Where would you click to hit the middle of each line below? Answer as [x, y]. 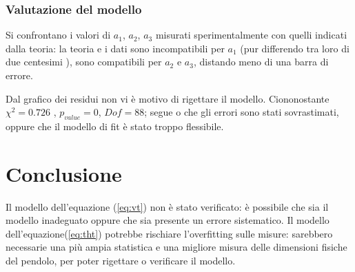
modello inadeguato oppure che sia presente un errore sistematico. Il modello [168, 220]
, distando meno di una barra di [261, 62]
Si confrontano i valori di [58, 35]
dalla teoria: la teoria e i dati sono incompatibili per [115, 48]
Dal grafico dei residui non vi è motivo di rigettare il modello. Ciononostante [168, 98]
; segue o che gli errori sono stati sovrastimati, [242, 112]
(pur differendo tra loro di [295, 48]
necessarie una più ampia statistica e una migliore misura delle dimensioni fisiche [176, 247]
